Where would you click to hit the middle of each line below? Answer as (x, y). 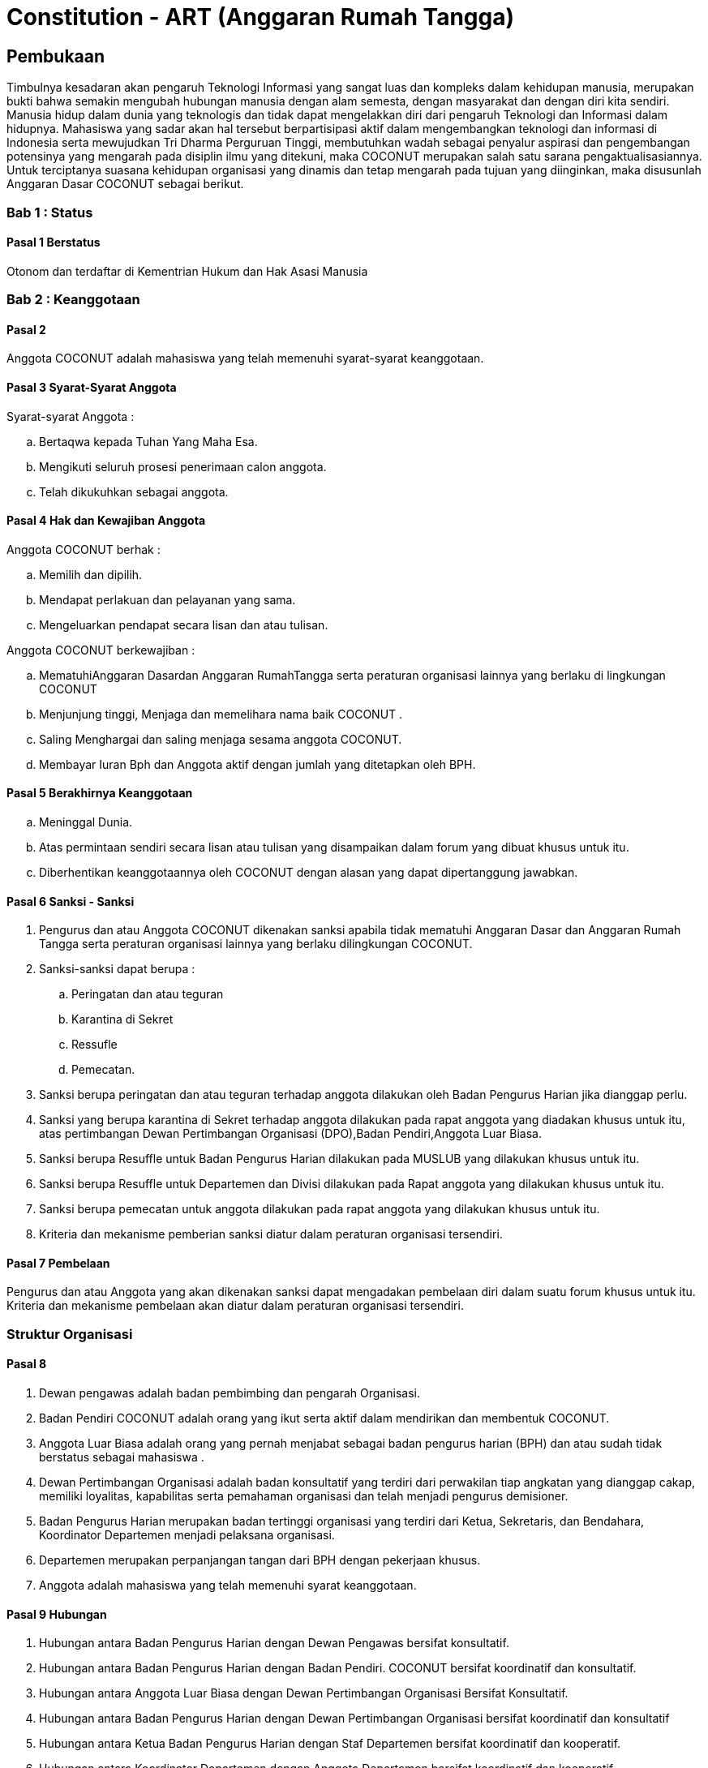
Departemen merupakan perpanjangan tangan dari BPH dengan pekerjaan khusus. (260, 1560)
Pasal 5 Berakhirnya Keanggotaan (100, 793)
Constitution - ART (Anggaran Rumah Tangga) (261, 17)
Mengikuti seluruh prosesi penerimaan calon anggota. (183, 466)
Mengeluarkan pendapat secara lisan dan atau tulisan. (184, 624)
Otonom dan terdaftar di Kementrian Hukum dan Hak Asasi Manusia (187, 271)
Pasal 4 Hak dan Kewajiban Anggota (106, 521)
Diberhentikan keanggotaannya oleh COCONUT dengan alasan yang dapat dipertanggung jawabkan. (309, 873)
